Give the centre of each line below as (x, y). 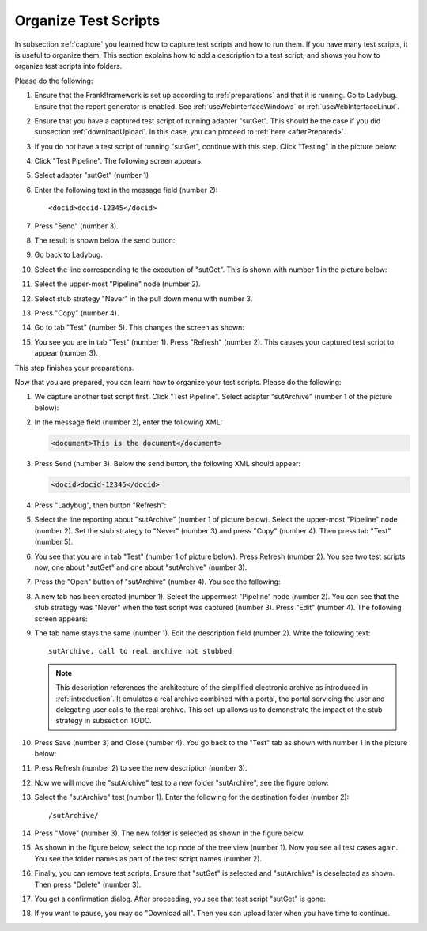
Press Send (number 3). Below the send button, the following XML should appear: (167, 464)
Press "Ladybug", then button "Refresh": (100, 505)
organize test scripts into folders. (68, 66)
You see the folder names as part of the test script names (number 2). (148, 858)
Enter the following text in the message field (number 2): (126, 190)
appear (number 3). (66, 353)
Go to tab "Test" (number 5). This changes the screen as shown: (140, 327)
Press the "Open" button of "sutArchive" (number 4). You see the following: (157, 582)
